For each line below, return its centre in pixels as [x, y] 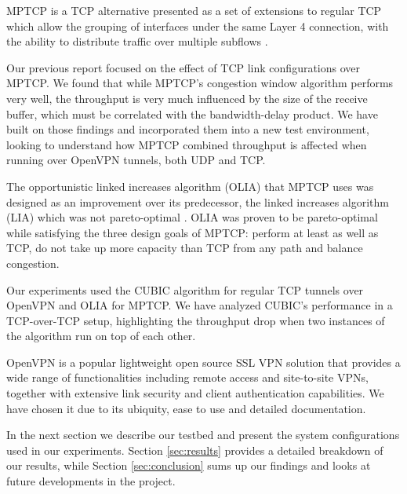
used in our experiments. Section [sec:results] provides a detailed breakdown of [195, 450]
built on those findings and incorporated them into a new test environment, [188, 129]
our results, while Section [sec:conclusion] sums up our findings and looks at [189, 465]
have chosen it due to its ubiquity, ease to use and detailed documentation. [186, 408]
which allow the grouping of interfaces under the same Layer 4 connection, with [198, 26]
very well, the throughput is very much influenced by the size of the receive [187, 98]
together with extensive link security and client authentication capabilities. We [195, 393]
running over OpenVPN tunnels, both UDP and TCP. [136, 160]
